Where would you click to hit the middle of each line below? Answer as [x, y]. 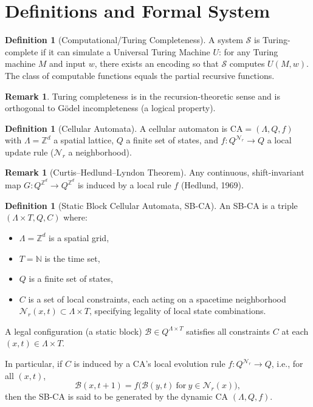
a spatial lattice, [84, 140]
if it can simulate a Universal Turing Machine [126, 51]
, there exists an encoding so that [156, 63]
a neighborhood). [100, 152]
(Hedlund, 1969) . [212, 185]
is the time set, [72, 258]
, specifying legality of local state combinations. [178, 311]
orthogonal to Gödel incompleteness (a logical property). [110, 108]
